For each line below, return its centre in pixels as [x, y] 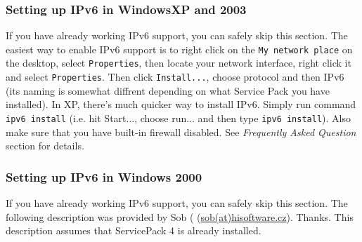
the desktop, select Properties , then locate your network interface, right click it [179, 63]
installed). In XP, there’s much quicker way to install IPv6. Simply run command [181, 104]
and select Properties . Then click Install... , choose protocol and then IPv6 [175, 77]
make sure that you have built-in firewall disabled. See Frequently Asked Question [181, 132]
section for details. [45, 146]
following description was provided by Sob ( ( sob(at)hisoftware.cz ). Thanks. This [180, 216]
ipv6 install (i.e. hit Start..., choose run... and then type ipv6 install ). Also [178, 117]
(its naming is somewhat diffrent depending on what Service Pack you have [168, 90]
